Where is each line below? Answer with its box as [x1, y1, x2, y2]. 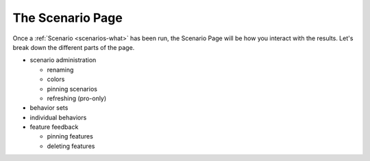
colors [47, 75, 65, 83]
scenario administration [29, 56, 97, 64]
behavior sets [29, 104, 69, 112]
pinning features [47, 132, 94, 141]
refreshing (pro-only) [47, 94, 107, 102]
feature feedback [29, 123, 79, 131]
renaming [47, 65, 74, 74]
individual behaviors [29, 113, 87, 121]
